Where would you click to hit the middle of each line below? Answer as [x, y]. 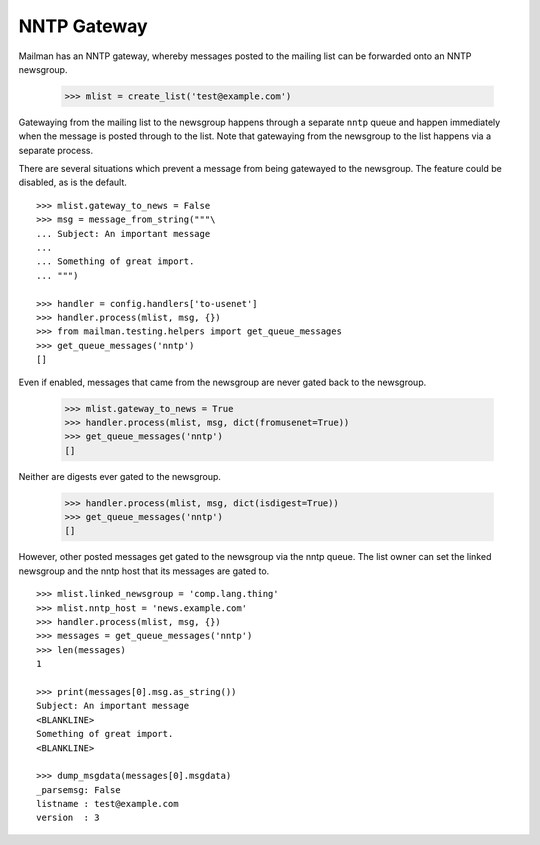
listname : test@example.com [107, 804]
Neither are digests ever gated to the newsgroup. [120, 476]
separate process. [56, 150]
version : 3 [68, 818]
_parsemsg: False [78, 789]
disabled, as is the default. [72, 182]
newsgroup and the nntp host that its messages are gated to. [144, 571]
